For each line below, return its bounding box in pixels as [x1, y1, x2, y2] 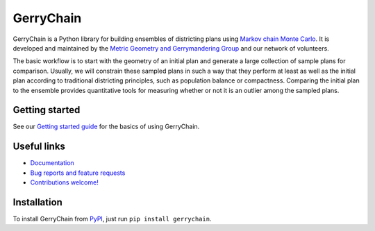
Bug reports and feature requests [30, 169, 126, 177]
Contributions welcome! [30, 178, 99, 187]
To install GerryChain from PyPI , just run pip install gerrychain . [12, 215, 212, 223]
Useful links [12, 141, 66, 153]
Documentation [30, 159, 74, 167]
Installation [12, 196, 62, 208]
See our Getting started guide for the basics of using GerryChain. [12, 122, 200, 131]
